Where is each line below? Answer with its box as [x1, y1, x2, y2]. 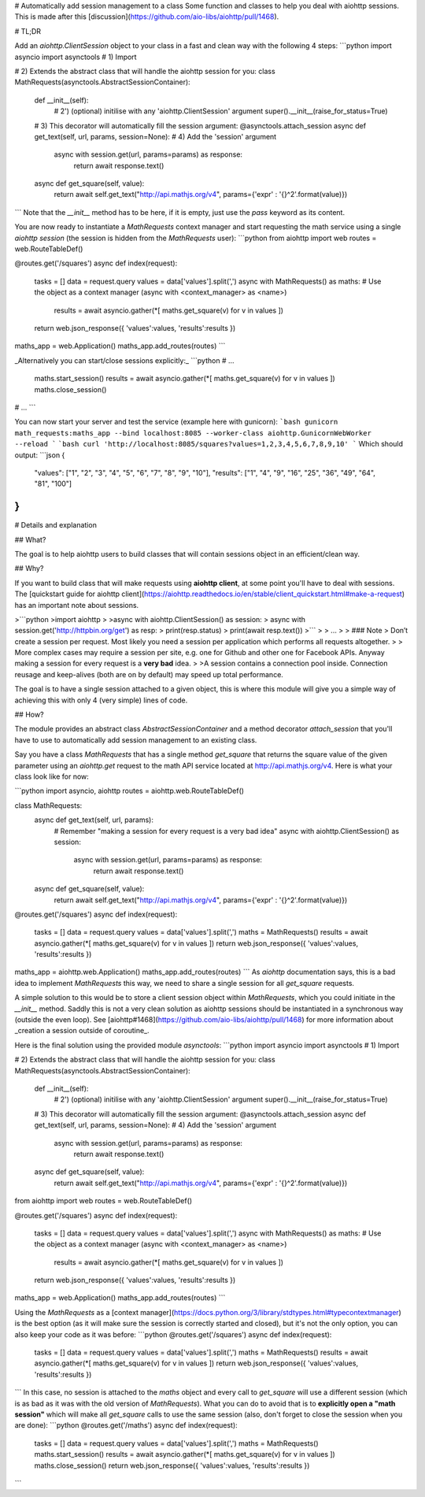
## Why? [14, 564, 44, 573]
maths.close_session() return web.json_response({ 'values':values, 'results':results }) [34, 1461, 310, 1470]
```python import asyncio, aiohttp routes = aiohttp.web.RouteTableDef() [14, 786, 244, 795]
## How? [14, 710, 44, 720]
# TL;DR [14, 26, 42, 35]
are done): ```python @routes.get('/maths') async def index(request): [14, 1421, 238, 1430]
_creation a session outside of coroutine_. [14, 1026, 150, 1036]
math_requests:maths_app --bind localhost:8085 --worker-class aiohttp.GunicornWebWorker [14, 428, 371, 437]
